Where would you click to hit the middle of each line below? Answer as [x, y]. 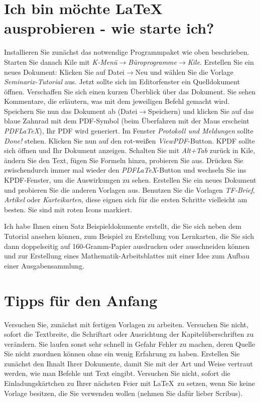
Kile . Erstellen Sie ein [221, 61]
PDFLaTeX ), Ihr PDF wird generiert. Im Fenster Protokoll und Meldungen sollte [129, 131]
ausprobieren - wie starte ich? [109, 28]
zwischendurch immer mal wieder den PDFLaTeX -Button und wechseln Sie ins [125, 170]
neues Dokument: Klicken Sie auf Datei [64, 72]
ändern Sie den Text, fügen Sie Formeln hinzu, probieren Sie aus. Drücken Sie [124, 160]
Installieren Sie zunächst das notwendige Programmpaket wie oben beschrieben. [127, 52]
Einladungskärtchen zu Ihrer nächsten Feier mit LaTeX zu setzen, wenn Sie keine [129, 383]
